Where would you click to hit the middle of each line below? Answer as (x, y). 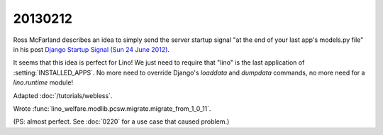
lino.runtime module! (43, 82)
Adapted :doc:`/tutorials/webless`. (63, 95)
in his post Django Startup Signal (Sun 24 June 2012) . (91, 49)
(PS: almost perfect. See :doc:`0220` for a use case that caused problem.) (121, 121)
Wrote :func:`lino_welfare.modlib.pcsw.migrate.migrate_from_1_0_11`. (112, 108)
